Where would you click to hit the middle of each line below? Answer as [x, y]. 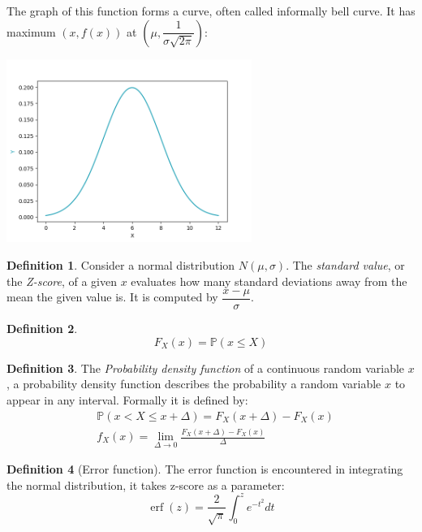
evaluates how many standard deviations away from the [269, 281]
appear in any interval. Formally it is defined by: [127, 400]
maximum [31, 31]
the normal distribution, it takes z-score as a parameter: [146, 484]
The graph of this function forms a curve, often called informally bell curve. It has [211, 11]
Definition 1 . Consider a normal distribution [121, 265]
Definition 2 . [42, 329]
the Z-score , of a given [62, 281]
